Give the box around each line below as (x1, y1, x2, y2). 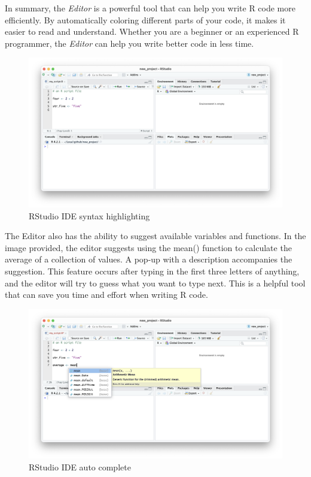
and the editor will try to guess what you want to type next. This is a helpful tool (5, 276, 306, 289)
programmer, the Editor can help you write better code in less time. (5, 37, 254, 49)
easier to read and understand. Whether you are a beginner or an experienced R (5, 25, 299, 38)
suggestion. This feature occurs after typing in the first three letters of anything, (5, 265, 300, 277)
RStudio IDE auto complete (29, 461, 131, 473)
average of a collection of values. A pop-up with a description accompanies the (5, 253, 292, 265)
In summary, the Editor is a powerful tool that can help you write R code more (5, 2, 295, 14)
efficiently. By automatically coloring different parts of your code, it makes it (5, 13, 286, 26)
